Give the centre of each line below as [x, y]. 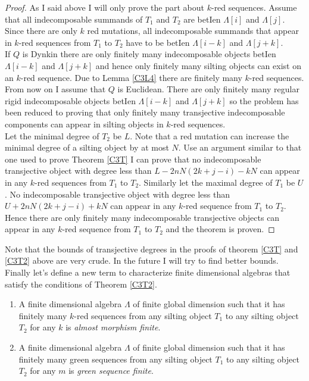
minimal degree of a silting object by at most [87, 147]
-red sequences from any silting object [143, 315]
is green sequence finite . [111, 371]
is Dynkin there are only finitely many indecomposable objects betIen [149, 54]
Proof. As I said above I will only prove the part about [105, 7]
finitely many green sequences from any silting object [116, 359]
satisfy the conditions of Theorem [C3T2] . [81, 284]
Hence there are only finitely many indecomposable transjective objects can [142, 217]
